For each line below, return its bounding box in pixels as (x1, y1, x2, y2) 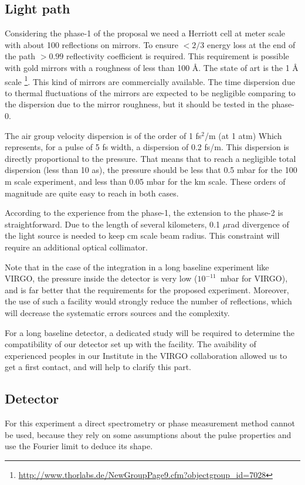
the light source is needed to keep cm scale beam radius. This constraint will (5, 229, 280, 242)
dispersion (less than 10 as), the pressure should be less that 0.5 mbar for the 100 (5, 164, 297, 176)
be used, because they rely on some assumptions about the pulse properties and (5, 428, 292, 440)
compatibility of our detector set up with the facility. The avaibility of (5, 338, 256, 350)
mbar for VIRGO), (220, 272, 288, 284)
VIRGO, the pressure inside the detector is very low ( (5, 272, 198, 284)
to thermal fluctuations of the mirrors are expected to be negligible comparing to (5, 86, 296, 99)
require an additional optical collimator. (5, 240, 148, 253)
